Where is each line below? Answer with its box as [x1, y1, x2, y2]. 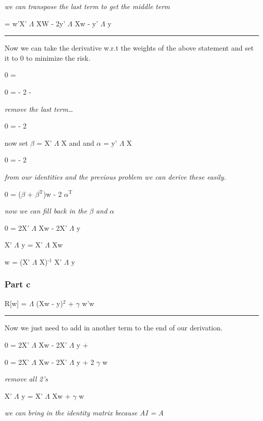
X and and [61, 137, 94, 148]
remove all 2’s [5, 373, 48, 384]
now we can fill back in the [5, 205, 87, 216]
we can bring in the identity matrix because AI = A [5, 407, 164, 418]
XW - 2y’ [36, 18, 66, 28]
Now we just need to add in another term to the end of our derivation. [5, 322, 223, 333]
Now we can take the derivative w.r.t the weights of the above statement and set [5, 43, 254, 53]
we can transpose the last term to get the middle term [5, 1, 170, 11]
